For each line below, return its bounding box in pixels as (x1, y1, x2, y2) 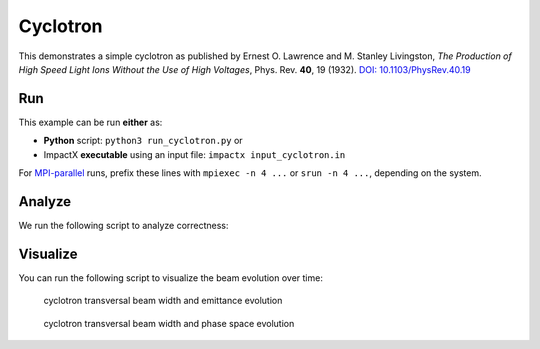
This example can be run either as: (18, 116, 163, 128)
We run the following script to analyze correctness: (18, 219, 229, 231)
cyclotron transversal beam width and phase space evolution (43, 317, 295, 329)
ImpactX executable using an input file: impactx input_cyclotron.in (43, 148, 346, 160)
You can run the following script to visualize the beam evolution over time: (18, 271, 324, 284)
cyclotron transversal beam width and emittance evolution (43, 295, 283, 307)
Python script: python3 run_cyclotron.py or (43, 135, 244, 147)
